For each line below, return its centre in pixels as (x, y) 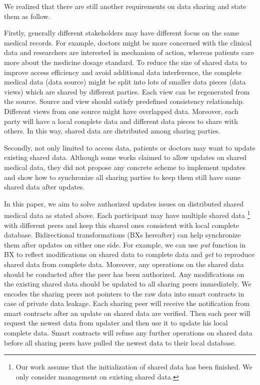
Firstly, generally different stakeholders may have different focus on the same (122, 33)
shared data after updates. (44, 187)
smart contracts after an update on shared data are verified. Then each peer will (127, 313)
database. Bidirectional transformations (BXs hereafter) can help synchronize (122, 235)
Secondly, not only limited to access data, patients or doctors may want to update (130, 147)
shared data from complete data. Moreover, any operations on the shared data (124, 264)
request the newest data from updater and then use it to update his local (116, 323)
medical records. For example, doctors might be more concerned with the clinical (128, 42)
